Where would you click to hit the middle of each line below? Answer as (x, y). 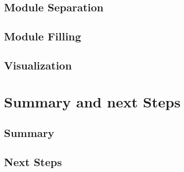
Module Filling (43, 36)
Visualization (38, 65)
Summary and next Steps (92, 101)
